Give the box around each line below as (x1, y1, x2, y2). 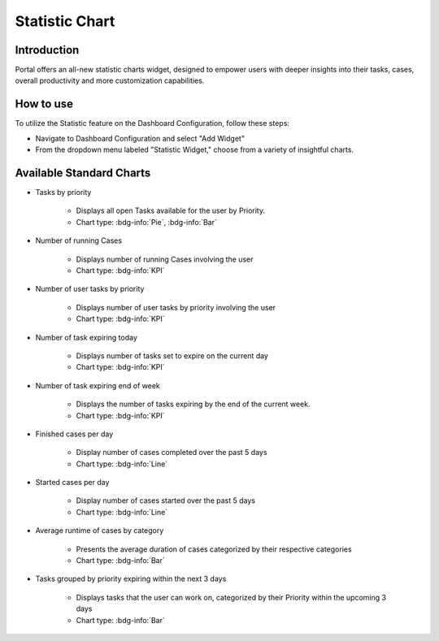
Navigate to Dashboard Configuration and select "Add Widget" (35, 133, 246, 143)
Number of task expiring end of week (35, 380, 160, 390)
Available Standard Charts (15, 166, 151, 180)
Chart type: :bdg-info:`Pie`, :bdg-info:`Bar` (76, 217, 217, 227)
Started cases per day (35, 478, 110, 487)
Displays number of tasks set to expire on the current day (76, 350, 268, 361)
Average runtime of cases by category (35, 526, 164, 535)
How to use (15, 97, 73, 111)
